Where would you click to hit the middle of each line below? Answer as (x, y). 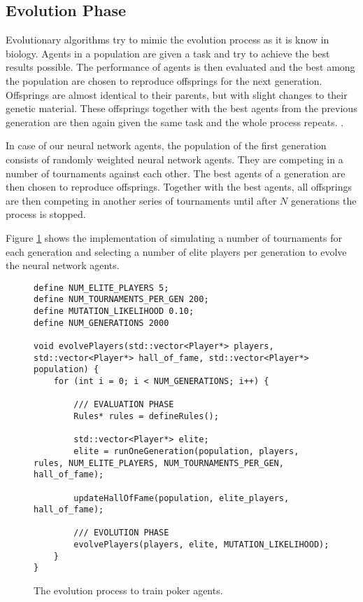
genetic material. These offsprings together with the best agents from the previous (181, 108)
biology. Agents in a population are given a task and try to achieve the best (168, 53)
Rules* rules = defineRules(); (146, 416)
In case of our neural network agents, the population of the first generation (166, 145)
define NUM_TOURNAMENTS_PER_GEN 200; (121, 300)
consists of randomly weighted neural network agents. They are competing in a (175, 159)
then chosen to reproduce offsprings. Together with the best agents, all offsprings (179, 187)
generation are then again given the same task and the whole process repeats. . (175, 122)
